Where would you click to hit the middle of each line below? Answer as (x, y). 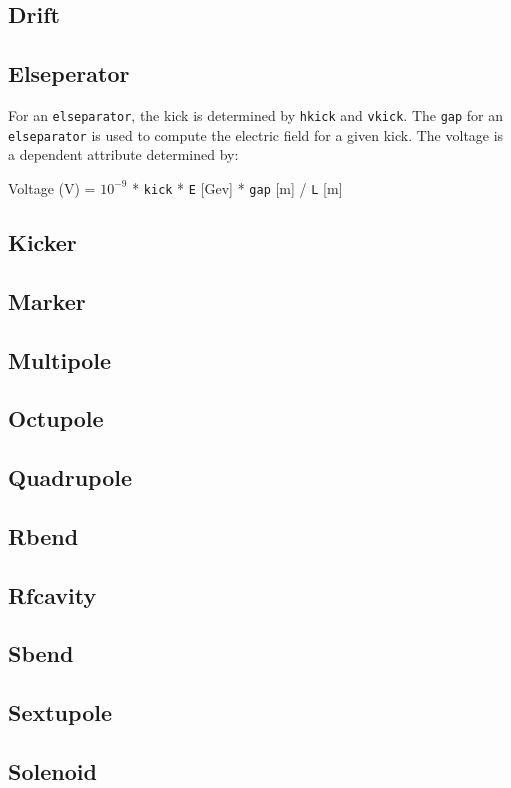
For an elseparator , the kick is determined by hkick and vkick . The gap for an (256, 114)
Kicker (42, 241)
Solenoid (52, 770)
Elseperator (69, 73)
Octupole (56, 418)
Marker (47, 300)
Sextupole (60, 712)
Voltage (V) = (52, 187)
